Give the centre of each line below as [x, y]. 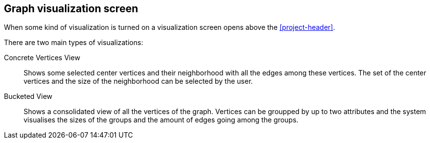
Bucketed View [28, 96]
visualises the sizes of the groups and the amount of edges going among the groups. [161, 120]
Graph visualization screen [71, 9]
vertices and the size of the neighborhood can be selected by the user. [138, 81]
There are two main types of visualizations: [74, 43]
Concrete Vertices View [42, 58]
